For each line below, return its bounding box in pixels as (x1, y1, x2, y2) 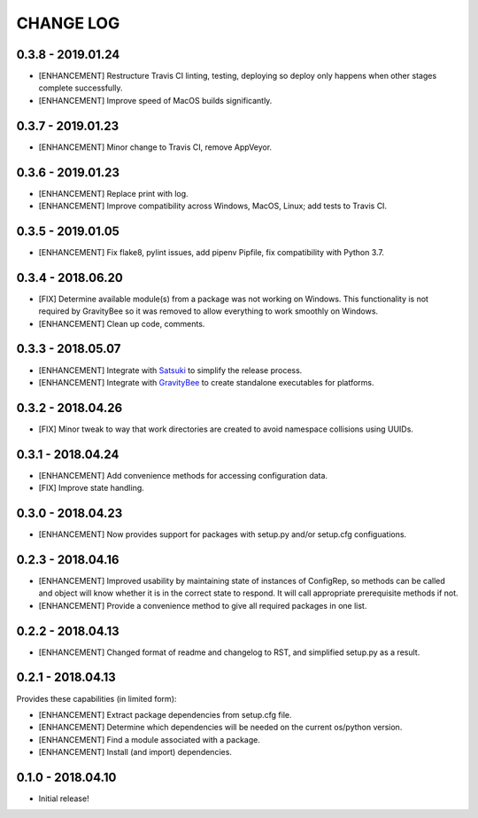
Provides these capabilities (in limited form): (16, 693, 177, 704)
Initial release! (38, 793, 89, 804)
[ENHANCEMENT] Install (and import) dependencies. (38, 747, 232, 758)
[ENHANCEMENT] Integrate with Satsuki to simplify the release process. (38, 364, 303, 376)
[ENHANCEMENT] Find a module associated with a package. (38, 734, 260, 744)
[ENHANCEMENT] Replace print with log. (38, 188, 189, 199)
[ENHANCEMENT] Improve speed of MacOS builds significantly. (38, 95, 273, 105)
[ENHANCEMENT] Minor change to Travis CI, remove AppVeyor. (38, 142, 273, 152)
